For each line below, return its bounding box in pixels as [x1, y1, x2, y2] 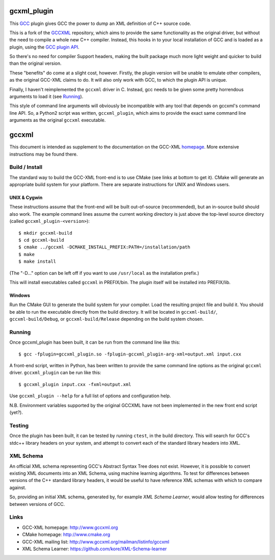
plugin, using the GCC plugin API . [9, 44, 79, 50]
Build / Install [9, 164, 43, 171]
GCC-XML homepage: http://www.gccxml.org [22, 524, 118, 530]
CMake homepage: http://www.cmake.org [22, 531, 111, 538]
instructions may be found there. [9, 151, 78, 157]
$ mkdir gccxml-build [18, 230, 72, 236]
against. [9, 485, 26, 491]
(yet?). [9, 409, 23, 415]
